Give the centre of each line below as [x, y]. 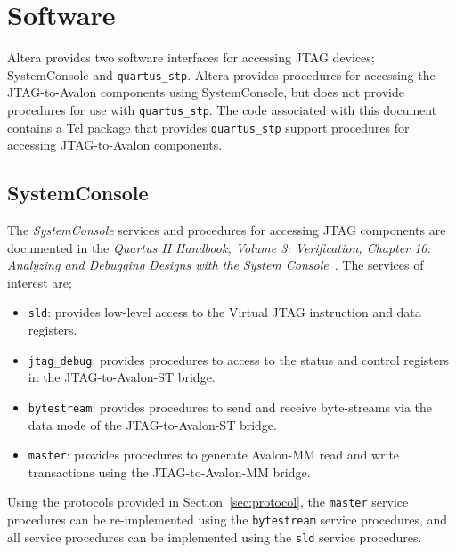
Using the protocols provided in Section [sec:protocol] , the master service [208, 502]
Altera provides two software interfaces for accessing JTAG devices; [191, 57]
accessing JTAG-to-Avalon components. [115, 145]
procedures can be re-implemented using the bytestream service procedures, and [228, 520]
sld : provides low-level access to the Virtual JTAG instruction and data [224, 312]
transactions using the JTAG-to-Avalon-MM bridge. [169, 471]
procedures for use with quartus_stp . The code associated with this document [222, 109]
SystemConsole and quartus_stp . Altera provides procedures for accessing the [221, 74]
